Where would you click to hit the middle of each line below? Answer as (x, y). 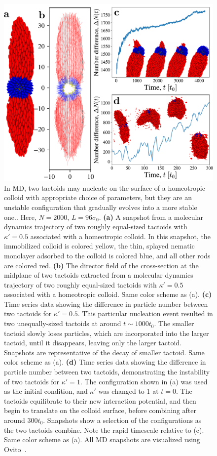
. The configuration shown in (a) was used (144, 381)
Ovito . (15, 449)
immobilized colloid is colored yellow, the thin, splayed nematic (99, 246)
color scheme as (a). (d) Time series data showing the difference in (105, 362)
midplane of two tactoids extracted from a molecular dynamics (99, 275)
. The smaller (174, 323)
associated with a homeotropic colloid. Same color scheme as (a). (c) (108, 294)
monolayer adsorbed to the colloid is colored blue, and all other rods (107, 255)
